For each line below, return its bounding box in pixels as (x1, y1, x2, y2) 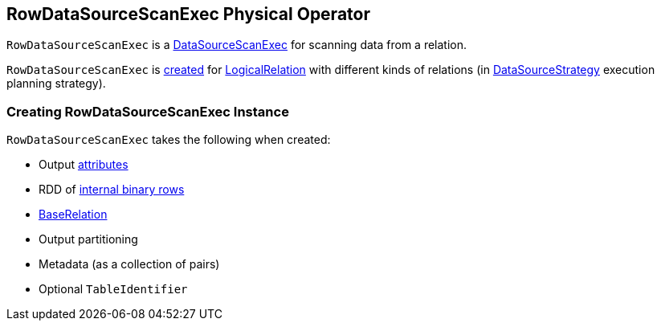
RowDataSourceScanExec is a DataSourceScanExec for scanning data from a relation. (6, 38, 467, 52)
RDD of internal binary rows (39, 182, 185, 197)
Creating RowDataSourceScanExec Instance (6, 103, 289, 120)
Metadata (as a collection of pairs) (39, 257, 220, 272)
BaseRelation (39, 207, 108, 222)
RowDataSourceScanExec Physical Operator (6, 4, 370, 24)
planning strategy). (6, 76, 106, 91)
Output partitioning (39, 232, 138, 247)
